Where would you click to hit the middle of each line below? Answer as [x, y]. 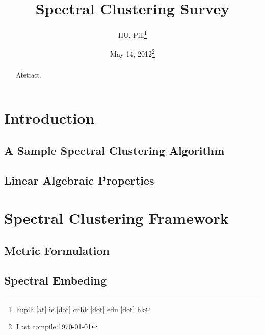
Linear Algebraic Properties [79, 180]
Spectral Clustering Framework [116, 218]
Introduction [49, 118]
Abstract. [29, 75]
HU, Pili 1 [132, 34]
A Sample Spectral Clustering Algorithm [114, 150]
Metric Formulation [57, 250]
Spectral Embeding [56, 280]
